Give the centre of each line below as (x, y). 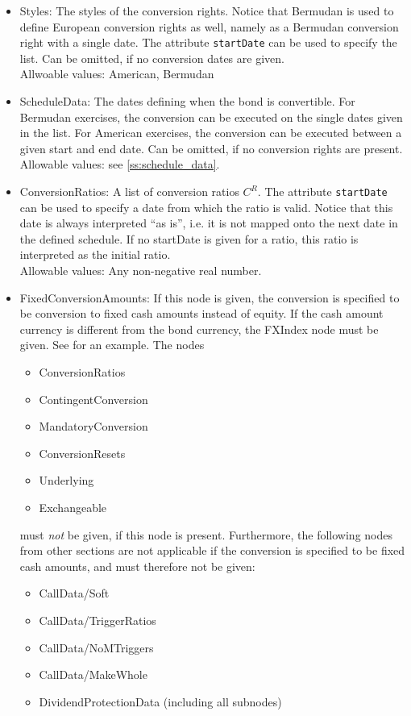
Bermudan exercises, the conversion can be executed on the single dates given (211, 117)
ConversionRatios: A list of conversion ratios (129, 191)
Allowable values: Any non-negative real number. (141, 271)
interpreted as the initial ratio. (95, 254)
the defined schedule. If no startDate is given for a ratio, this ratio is (189, 238)
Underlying (66, 480)
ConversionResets (82, 453)
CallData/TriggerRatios (98, 620)
